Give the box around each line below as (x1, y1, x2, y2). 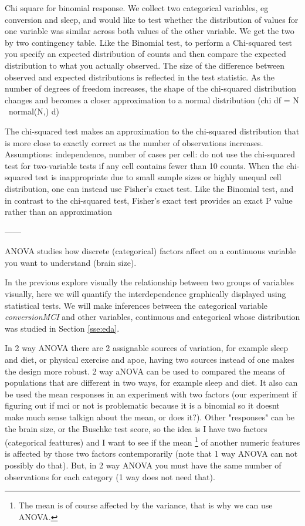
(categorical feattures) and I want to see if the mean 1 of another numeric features (5, 434, 300, 448)
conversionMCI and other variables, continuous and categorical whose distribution (5, 311, 300, 323)
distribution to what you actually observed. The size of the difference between (5, 59, 285, 71)
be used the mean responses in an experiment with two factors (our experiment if (5, 387, 297, 400)
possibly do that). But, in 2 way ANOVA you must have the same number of (5, 459, 282, 471)
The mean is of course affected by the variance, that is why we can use (18, 499, 273, 511)
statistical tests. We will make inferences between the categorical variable (5, 299, 268, 311)
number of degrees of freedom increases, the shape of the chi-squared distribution (5, 82, 296, 95)
